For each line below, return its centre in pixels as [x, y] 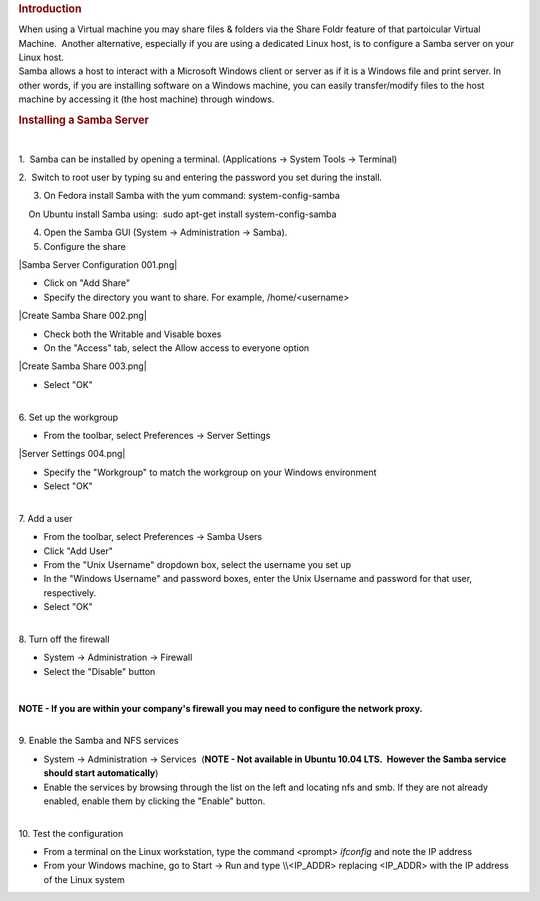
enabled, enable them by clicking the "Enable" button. [154, 801]
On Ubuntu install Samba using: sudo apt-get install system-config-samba [182, 214]
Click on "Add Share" [87, 283]
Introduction [50, 8]
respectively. [70, 592]
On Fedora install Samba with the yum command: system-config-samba [191, 196]
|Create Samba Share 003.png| [82, 366]
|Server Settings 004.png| [72, 454]
